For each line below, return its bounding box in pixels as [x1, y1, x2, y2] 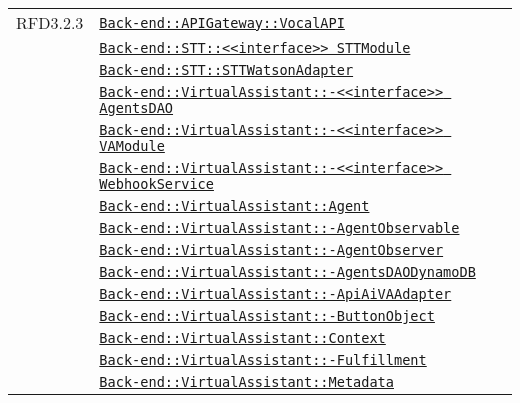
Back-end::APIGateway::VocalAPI [99, 14, 345, 31]
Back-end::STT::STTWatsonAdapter [99, 62, 354, 78]
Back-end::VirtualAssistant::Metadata [99, 374, 394, 390]
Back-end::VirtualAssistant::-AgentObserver [99, 242, 444, 258]
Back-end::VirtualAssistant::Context [99, 330, 386, 346]
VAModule [99, 138, 165, 154]
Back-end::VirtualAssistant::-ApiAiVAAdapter [99, 286, 452, 302]
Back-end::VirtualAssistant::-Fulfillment [99, 352, 427, 368]
